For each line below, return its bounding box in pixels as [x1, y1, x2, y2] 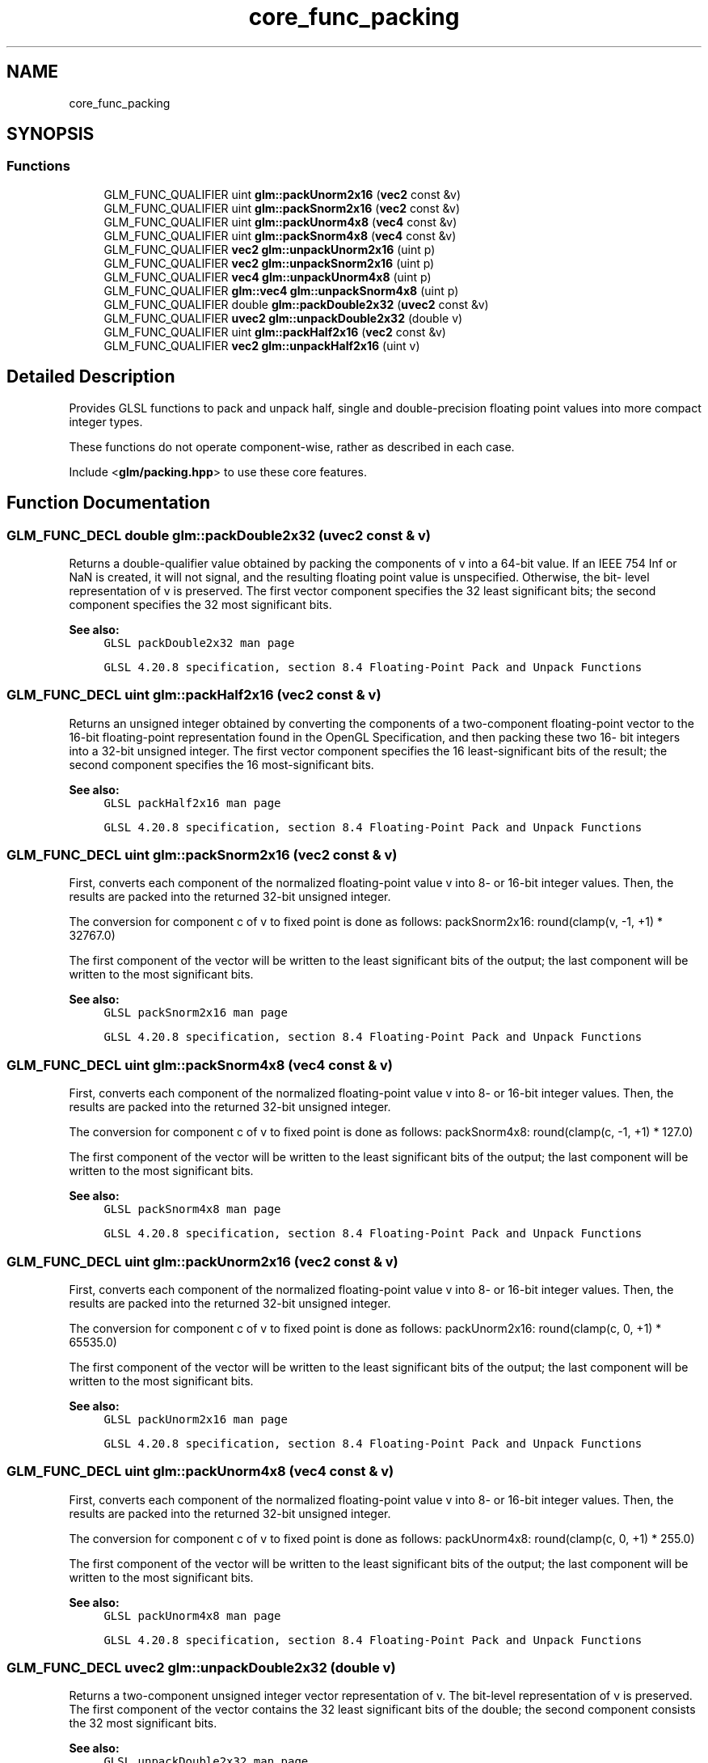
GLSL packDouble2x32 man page [103, 636, 295, 649]
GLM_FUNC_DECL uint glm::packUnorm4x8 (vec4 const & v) [6, 1463, 394, 1480]
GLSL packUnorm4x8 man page [103, 1609, 281, 1622]
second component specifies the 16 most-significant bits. [69, 757, 374, 772]
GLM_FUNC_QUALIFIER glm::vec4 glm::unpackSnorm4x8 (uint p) [103, 283, 459, 298]
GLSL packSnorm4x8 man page [103, 1203, 281, 1216]
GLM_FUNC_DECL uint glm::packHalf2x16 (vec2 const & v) [6, 687, 381, 704]
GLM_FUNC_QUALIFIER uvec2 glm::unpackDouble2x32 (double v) [103, 311, 463, 325]
